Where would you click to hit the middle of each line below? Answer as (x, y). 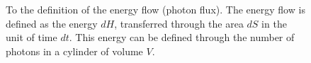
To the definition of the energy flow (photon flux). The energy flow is (155, 9)
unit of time (32, 37)
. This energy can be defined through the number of (182, 37)
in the (274, 23)
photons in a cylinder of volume (74, 51)
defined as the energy (52, 23)
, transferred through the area (179, 23)
